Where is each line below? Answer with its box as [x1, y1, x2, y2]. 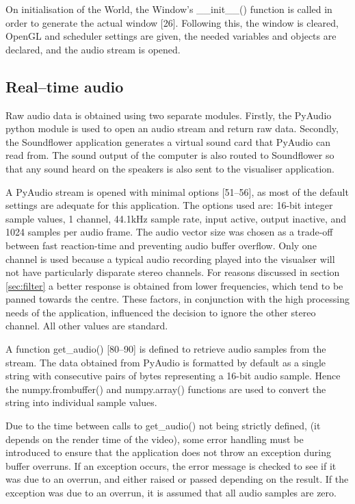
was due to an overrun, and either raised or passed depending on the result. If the [5, 472, 349, 486]
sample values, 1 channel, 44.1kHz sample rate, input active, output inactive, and [5, 211, 347, 225]
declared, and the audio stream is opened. [5, 42, 181, 56]
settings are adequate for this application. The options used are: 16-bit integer [5, 198, 333, 212]
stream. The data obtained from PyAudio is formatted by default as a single [5, 355, 326, 369]
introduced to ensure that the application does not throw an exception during [5, 445, 331, 459]
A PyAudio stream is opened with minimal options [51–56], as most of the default [5, 184, 349, 199]
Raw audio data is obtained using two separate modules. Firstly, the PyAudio [5, 108, 332, 122]
